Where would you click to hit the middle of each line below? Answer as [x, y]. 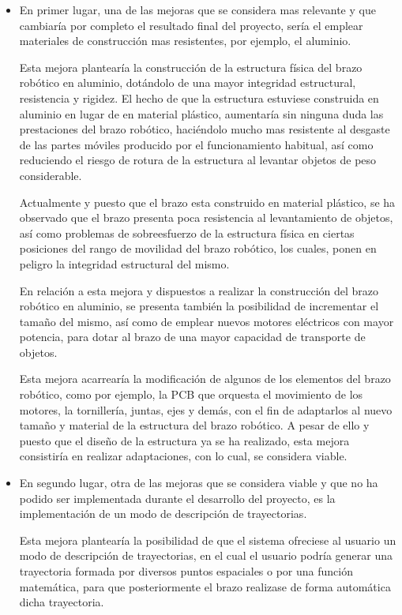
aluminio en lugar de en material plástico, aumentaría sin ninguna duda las [201, 113]
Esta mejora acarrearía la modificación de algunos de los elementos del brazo [205, 379]
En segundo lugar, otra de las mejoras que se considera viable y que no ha [199, 483]
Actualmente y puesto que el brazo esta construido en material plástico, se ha [207, 202]
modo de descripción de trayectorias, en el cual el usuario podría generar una [206, 555]
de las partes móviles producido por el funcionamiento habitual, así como [196, 144]
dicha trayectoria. [62, 602]
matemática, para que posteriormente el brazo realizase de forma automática [205, 586]
